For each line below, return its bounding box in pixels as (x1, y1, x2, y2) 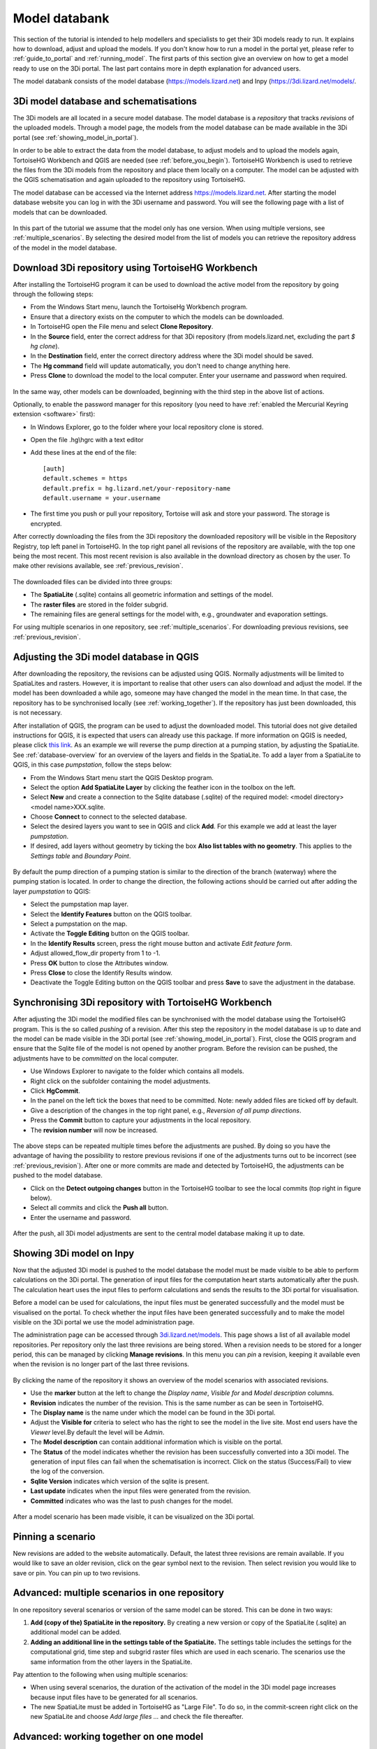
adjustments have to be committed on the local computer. (13, 1054, 179, 1063)
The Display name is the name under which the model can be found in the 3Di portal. (30, 1408, 276, 1417)
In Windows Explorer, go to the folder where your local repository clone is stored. (30, 423, 264, 431)
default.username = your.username (43, 494, 161, 502)
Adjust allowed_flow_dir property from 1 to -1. (30, 949, 161, 958)
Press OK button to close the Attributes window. (30, 958, 169, 967)
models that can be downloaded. (13, 208, 108, 216)
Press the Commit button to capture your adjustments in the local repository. (30, 1116, 251, 1124)
